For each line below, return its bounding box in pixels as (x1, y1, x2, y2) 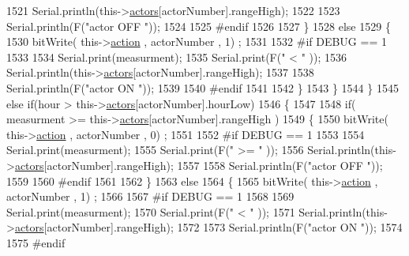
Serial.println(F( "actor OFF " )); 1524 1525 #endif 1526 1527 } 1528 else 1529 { (6, 17, 391, 34)
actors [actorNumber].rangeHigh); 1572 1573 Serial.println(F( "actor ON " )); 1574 (14, 219, 403, 235)
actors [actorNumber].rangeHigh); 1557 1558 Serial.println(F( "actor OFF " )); (14, 156, 383, 173)
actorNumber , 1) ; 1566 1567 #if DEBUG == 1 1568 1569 (6, 188, 295, 205)
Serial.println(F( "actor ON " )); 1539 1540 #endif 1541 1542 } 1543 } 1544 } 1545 (6, 79, 399, 96)
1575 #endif (6, 234, 66, 250)
